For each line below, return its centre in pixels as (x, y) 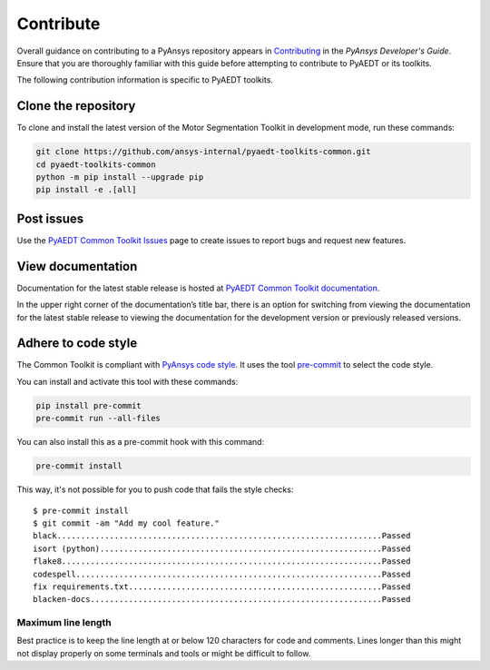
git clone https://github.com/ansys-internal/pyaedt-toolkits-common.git (203, 152)
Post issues (50, 218)
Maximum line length (64, 623)
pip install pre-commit (89, 405)
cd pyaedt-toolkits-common (96, 164)
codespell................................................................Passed (222, 574)
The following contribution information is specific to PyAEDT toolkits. (145, 80)
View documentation (77, 266)
